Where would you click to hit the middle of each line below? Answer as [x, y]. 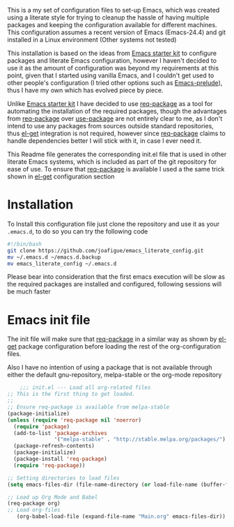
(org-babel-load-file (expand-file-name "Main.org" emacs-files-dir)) [121, 517]
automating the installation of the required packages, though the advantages [117, 111]
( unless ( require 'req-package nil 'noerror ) [74, 420]
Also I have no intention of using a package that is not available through [110, 367]
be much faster [29, 291]
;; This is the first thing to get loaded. [71, 394]
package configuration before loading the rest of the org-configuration [120, 346]
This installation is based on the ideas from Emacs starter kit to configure [112, 53]
